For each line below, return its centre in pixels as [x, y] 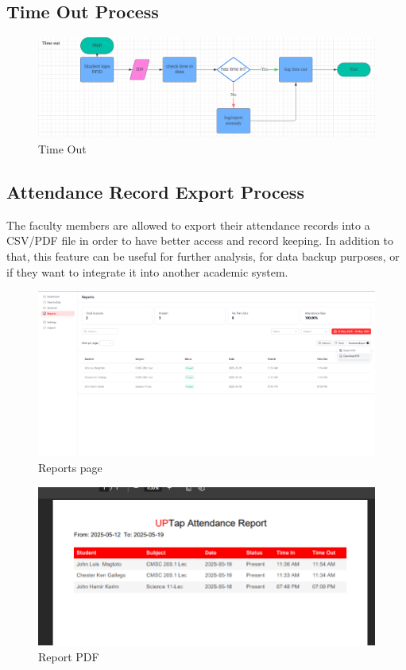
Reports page [70, 467]
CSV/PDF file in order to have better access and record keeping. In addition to [200, 240]
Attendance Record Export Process [155, 192]
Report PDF [69, 656]
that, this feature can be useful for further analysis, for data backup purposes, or [203, 256]
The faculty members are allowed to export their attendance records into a [188, 225]
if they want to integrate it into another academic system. [147, 271]
